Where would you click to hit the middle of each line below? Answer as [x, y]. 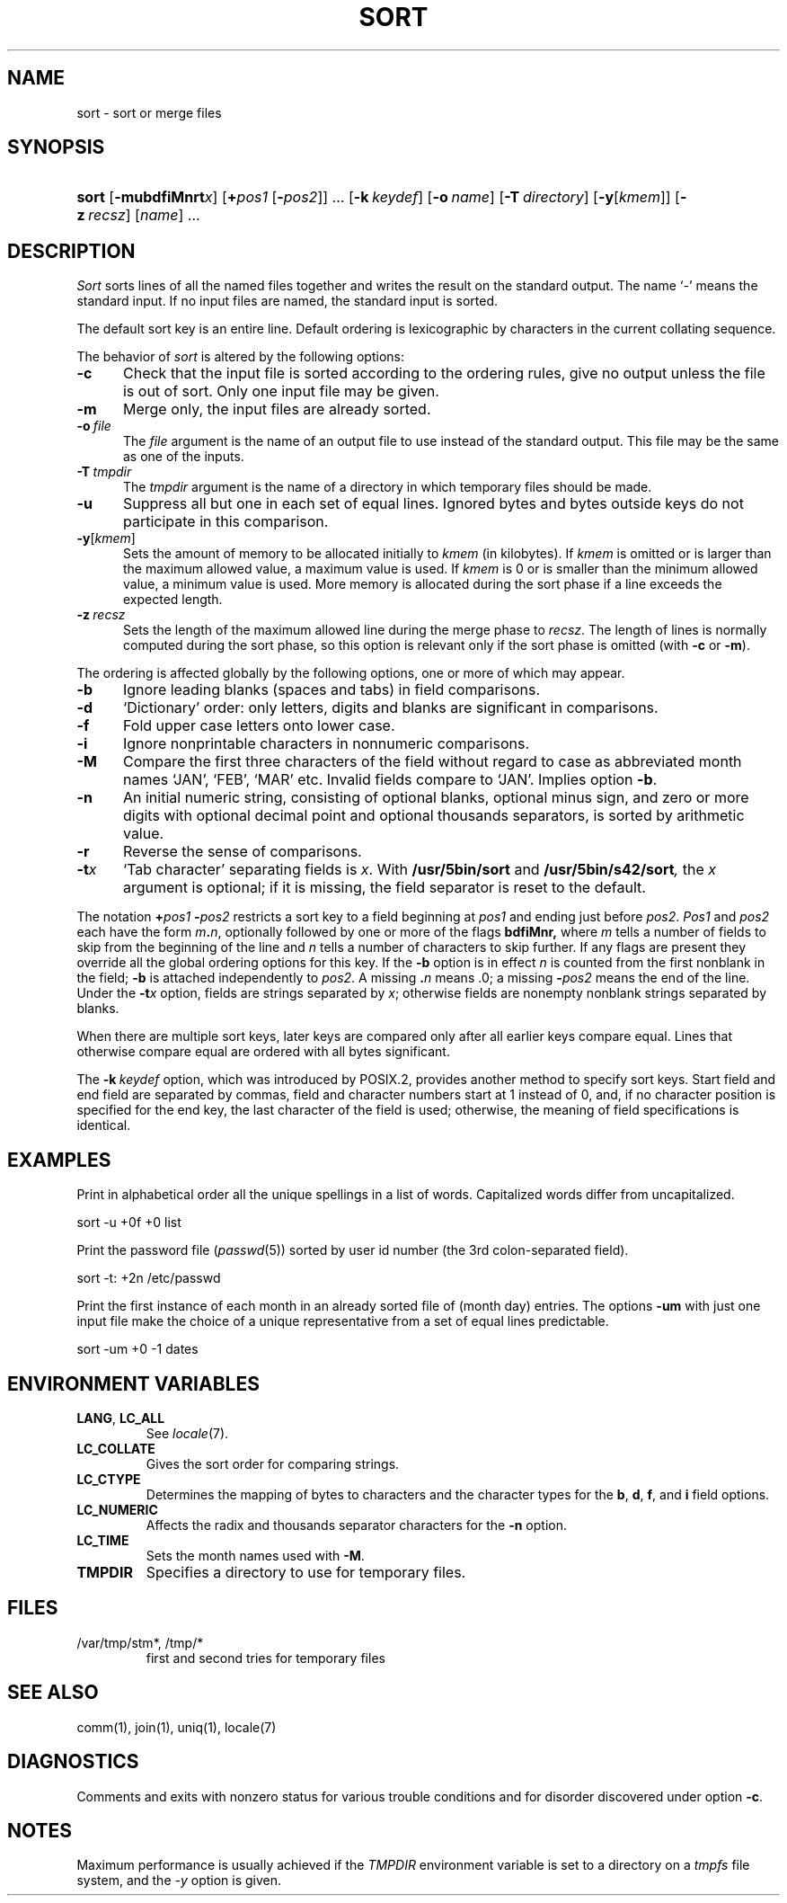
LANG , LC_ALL [121, 1418]
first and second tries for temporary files [265, 1658]
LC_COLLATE [116, 1448]
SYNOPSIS [56, 147]
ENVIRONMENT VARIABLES [133, 1383]
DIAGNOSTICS [73, 1762]
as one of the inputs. [184, 457]
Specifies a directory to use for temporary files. [306, 1572]
